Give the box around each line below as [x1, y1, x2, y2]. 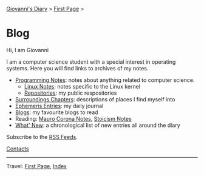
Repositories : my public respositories [24, 89, 117, 96]
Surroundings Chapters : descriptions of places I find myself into [15, 95, 175, 103]
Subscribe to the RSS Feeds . [6, 133, 78, 140]
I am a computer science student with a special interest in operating [6, 58, 176, 66]
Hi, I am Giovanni [6, 46, 49, 53]
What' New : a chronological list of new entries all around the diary [15, 121, 180, 129]
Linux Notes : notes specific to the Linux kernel [24, 83, 141, 90]
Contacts [6, 145, 29, 152]
